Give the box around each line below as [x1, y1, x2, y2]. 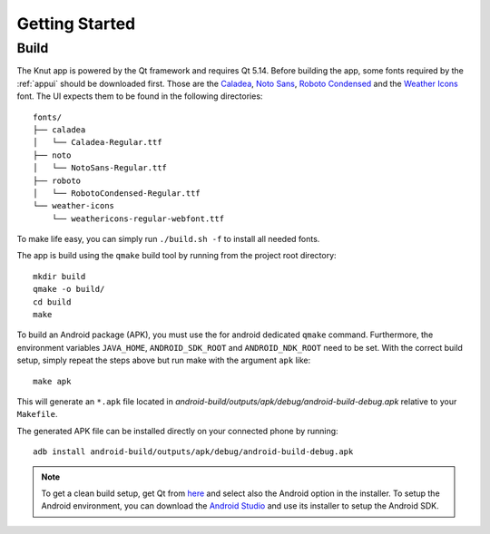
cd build [33, 296, 72, 307]
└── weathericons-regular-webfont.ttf [51, 213, 225, 224]
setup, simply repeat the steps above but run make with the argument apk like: [16, 354, 311, 366]
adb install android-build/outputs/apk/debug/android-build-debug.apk [33, 447, 354, 457]
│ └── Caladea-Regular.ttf [33, 137, 162, 148]
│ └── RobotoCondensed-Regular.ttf [33, 188, 201, 199]
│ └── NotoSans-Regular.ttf [33, 163, 168, 173]
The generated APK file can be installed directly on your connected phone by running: [16, 425, 339, 436]
